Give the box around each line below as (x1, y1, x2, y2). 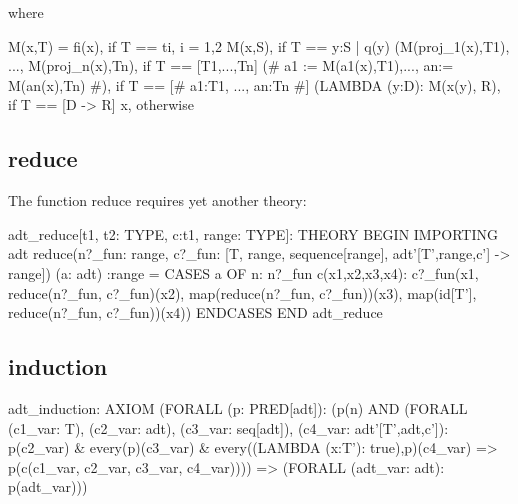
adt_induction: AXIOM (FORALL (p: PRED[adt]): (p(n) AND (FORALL (8, 397, 468, 418)
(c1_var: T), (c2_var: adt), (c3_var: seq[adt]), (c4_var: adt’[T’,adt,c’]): (8, 417, 449, 438)
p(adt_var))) (8, 476, 88, 497)
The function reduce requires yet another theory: (8, 190, 307, 211)
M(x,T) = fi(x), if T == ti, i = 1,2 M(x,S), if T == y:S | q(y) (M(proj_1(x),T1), (8, 35, 510, 56)
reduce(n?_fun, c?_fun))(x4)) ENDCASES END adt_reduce (8, 302, 383, 323)
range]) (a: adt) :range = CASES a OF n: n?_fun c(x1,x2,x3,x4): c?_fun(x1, (8, 262, 479, 283)
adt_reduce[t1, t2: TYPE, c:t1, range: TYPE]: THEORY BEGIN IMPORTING (8, 223, 498, 244)
